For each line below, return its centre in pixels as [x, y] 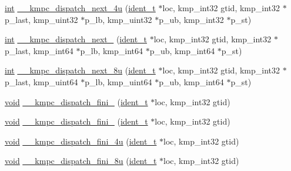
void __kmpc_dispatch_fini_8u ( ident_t [81, 161]
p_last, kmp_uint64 [41, 81]
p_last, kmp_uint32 [41, 19]
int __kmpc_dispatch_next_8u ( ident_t [80, 70]
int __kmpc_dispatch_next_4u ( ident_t [80, 8]
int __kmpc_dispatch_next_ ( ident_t [76, 39]
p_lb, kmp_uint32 [118, 19]
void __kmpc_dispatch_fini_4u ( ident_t [81, 141]
